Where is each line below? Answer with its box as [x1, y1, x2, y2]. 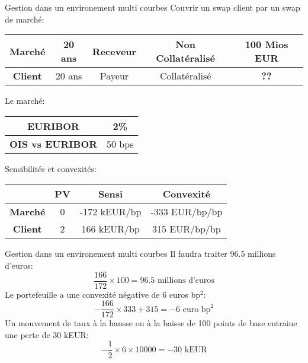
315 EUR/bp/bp [152, 222, 221, 236]
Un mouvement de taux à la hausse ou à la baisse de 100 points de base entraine [5, 317, 297, 329]
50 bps [107, 136, 134, 151]
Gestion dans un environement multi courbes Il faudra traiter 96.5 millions [5, 247, 276, 260]
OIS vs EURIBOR [9, 136, 98, 151]
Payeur [100, 69, 129, 83]
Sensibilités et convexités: [5, 162, 97, 174]
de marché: [5, 12, 44, 25]
